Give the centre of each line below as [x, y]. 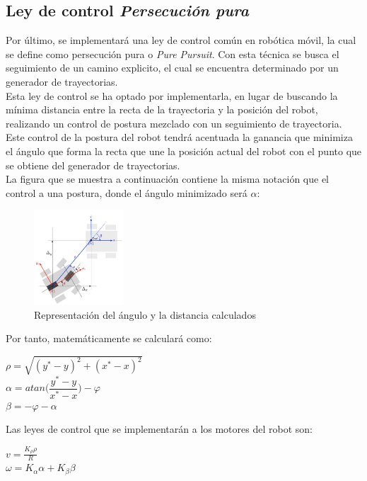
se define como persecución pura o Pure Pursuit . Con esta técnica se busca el [173, 53]
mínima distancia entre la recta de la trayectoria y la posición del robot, [162, 109]
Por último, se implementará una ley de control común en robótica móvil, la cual [181, 40]
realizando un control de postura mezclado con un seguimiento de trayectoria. [174, 123]
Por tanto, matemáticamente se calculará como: [109, 338]
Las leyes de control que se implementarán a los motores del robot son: [159, 429]
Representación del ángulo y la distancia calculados [145, 314]
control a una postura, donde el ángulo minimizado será [127, 192]
